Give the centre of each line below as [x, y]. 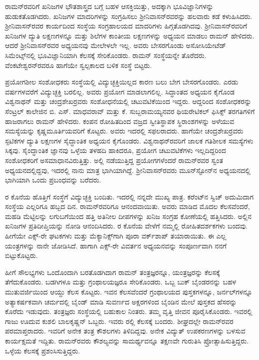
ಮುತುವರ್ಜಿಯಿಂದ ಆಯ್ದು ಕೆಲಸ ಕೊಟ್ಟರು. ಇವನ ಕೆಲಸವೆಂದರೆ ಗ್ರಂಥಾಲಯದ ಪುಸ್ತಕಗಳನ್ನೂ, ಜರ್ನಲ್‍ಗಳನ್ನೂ [129, 292]
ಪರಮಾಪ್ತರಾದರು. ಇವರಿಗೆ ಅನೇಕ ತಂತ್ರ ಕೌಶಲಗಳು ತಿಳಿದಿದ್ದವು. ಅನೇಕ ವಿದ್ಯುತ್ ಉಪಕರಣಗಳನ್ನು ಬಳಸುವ [125, 331]
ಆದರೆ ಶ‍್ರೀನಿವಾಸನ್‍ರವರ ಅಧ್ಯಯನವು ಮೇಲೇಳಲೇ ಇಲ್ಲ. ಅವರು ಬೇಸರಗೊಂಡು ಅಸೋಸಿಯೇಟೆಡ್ [116, 45]
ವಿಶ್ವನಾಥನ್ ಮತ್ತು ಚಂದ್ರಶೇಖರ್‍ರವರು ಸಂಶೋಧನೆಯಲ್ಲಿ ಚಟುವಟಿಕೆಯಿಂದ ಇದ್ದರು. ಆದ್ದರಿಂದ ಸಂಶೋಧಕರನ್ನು [128, 101]
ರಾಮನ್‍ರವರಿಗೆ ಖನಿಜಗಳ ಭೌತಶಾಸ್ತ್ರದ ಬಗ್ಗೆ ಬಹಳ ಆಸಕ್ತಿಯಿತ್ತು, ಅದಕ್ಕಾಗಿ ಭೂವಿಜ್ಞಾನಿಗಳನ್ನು [109, 6]
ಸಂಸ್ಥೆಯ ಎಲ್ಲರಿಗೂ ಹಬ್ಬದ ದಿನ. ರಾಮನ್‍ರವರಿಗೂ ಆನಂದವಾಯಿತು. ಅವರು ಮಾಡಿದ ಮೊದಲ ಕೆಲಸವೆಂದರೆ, [128, 206]
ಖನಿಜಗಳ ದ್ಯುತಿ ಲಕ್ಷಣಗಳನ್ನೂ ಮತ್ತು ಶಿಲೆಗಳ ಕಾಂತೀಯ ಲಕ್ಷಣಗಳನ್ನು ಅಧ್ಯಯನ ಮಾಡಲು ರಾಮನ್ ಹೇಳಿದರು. [130, 35]
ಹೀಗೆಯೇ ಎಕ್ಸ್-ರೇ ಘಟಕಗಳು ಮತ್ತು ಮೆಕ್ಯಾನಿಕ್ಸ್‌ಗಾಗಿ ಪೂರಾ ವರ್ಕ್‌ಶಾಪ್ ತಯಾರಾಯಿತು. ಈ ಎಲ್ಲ [116, 236]
